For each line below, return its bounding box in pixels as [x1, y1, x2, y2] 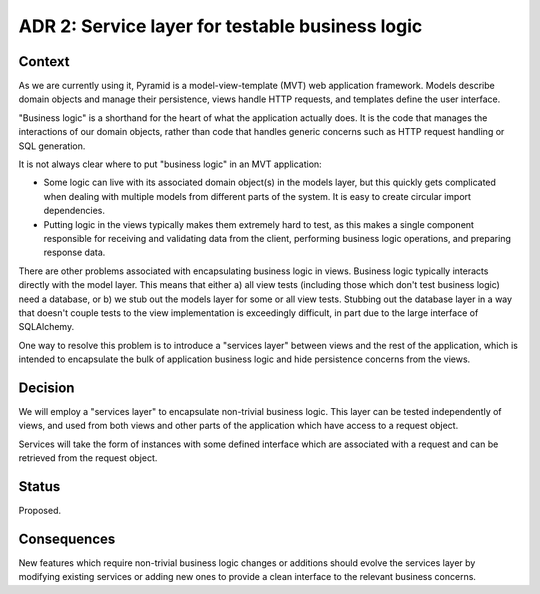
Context [18, 53, 70, 70]
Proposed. [18, 505, 62, 517]
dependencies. [43, 205, 105, 217]
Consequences [18, 530, 116, 547]
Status [18, 478, 61, 495]
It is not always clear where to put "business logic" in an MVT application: [18, 158, 322, 170]
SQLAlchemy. [18, 321, 75, 333]
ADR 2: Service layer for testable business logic [18, 15, 423, 37]
